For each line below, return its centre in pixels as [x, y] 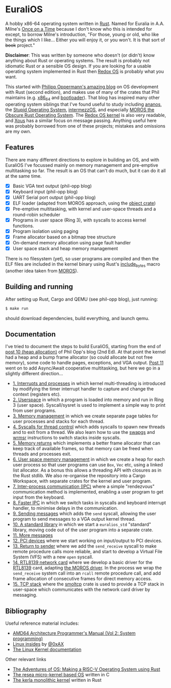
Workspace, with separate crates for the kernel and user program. [82, 481]
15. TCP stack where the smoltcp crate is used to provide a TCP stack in [88, 584]
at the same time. [23, 176]
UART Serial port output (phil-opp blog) [54, 197]
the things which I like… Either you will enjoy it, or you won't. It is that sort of [85, 40]
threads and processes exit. [42, 454]
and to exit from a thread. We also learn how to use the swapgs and [84, 432]
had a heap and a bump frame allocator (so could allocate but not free [79, 357]
